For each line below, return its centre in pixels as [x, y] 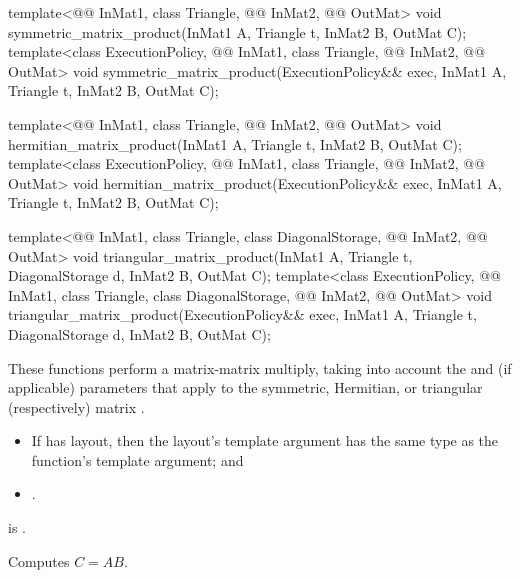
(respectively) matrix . [76, 406]
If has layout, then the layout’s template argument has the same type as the [265, 440]
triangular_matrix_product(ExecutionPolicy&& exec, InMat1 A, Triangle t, [242, 314]
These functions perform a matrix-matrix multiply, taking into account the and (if [260, 367]
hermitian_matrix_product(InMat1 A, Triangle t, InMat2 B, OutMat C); [235, 143]
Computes [39, 560]
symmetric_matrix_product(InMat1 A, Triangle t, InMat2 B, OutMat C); [237, 31]
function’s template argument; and [137, 459]
